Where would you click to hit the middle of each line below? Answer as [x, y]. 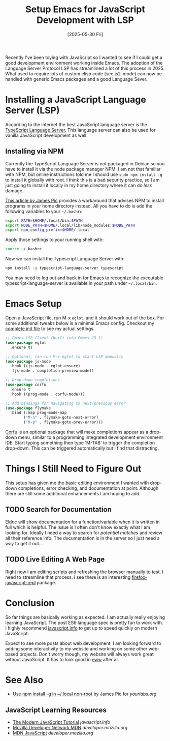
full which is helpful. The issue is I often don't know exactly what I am [78, 527]
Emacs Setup [33, 304]
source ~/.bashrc [24, 249]
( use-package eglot [26, 343]
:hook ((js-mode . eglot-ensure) [45, 366]
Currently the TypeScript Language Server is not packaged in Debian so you [85, 163]
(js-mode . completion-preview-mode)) [53, 371]
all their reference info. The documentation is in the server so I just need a [82, 538]
